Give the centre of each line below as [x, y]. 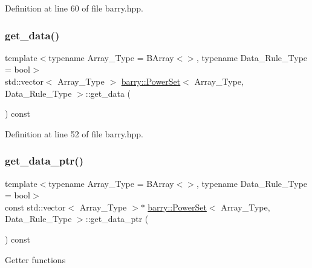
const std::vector [35, 207]
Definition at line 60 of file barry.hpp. [74, 8]
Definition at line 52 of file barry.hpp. [74, 133]
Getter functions [35, 259]
